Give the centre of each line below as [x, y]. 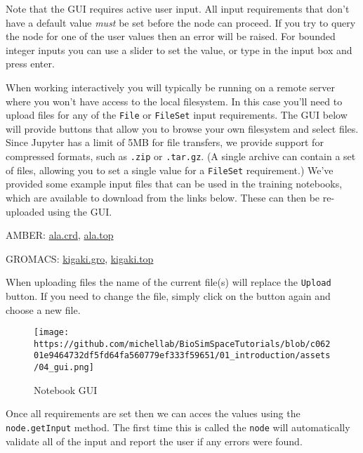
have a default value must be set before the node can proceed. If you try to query [181, 22]
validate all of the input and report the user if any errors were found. [154, 441]
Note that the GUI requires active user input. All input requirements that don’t [178, 8]
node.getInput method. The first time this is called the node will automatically [178, 427]
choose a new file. [43, 309]
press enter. [30, 64]
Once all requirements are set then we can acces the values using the [153, 413]
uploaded [25, 211]
